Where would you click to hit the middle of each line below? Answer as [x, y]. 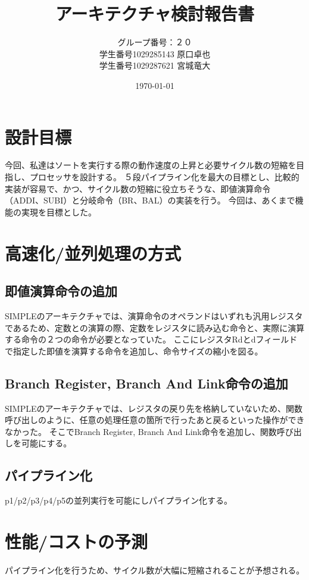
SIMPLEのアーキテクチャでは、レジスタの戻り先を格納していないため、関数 [154, 408]
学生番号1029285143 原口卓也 [155, 53]
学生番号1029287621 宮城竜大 [155, 65]
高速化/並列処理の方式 [93, 253]
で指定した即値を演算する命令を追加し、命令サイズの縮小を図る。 [134, 351]
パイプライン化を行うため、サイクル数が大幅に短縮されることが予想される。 [155, 570]
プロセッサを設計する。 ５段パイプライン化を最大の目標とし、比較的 [164, 177]
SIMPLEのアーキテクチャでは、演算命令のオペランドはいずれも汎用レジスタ [154, 315]
